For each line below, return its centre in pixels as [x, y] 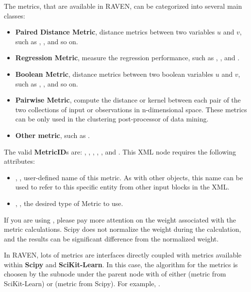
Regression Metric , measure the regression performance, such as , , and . [127, 58]
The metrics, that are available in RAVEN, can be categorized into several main [123, 6]
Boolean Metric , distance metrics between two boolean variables [114, 74]
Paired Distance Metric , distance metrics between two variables [115, 32]
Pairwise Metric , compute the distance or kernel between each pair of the [128, 100]
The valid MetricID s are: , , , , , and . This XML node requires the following [120, 151]
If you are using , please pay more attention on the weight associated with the [120, 219]
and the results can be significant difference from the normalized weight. [111, 238]
